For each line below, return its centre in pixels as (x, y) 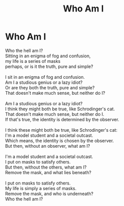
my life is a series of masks (33, 61)
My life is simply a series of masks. (41, 188)
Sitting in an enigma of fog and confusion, (48, 56)
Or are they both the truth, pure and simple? (50, 87)
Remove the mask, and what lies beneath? (48, 172)
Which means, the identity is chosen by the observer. (60, 141)
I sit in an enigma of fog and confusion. (45, 77)
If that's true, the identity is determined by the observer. (62, 119)
